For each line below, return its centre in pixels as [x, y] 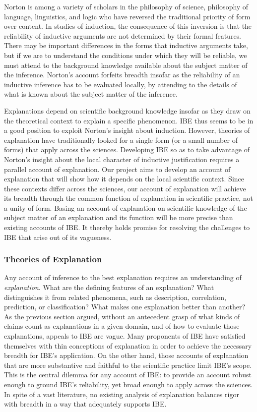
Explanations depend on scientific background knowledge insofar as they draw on [127, 110]
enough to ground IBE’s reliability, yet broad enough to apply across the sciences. [128, 384]
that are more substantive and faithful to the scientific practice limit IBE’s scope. [128, 365]
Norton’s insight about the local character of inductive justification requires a [122, 159]
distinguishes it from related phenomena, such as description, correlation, [115, 297]
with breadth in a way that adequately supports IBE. [85, 404]
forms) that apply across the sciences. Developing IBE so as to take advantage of [127, 149]
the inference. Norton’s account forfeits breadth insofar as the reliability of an [122, 75]
